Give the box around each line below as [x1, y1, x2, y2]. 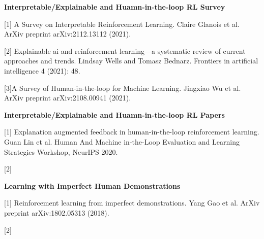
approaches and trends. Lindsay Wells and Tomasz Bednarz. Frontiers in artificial [4, 55, 258, 66]
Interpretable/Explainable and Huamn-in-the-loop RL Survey [4, 2, 225, 12]
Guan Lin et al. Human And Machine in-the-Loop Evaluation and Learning [4, 136, 240, 147]
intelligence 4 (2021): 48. [4, 65, 80, 76]
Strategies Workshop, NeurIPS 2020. [4, 146, 118, 157]
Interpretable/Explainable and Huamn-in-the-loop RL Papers [4, 109, 225, 120]
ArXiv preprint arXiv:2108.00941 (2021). [4, 92, 131, 103]
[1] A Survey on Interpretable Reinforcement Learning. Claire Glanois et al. [4, 18, 240, 29]
